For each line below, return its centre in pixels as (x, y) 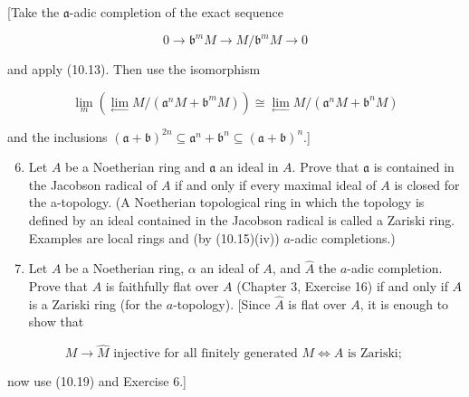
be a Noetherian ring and (135, 167)
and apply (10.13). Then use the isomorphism (134, 69)
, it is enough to (404, 303)
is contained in (414, 167)
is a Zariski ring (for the (96, 303)
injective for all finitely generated (206, 354)
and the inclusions (57, 136)
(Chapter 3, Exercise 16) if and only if (342, 286)
